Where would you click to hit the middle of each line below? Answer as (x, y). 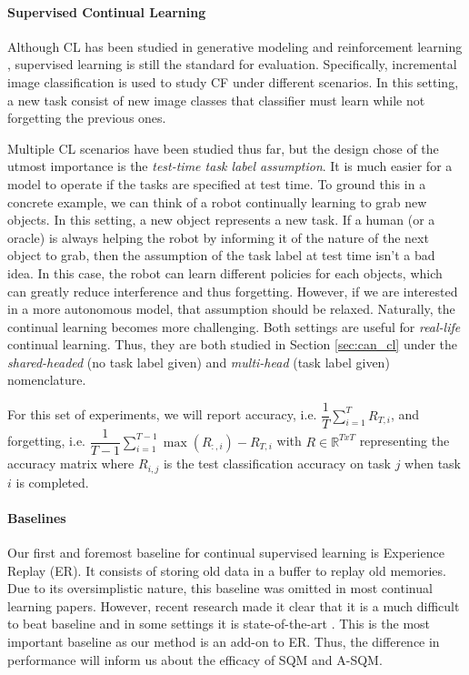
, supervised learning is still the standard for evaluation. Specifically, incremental (232, 64)
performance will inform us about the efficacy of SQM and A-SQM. (195, 659)
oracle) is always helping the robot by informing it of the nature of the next (218, 237)
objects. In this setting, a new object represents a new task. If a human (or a (221, 220)
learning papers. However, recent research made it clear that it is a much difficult (234, 605)
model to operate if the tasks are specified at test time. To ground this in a (217, 183)
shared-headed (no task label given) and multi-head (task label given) (199, 362)
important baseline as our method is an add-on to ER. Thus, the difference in (224, 642)
